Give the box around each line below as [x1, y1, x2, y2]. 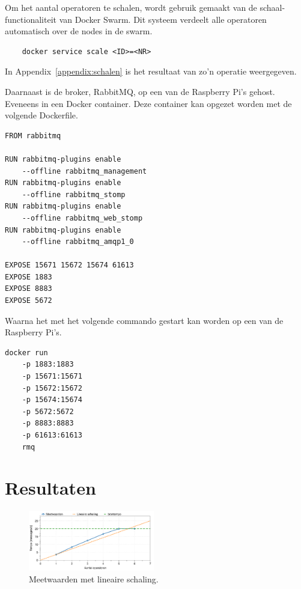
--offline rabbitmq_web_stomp [22, 213, 143, 222]
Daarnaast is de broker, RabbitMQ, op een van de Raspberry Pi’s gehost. [5, 85, 275, 97]
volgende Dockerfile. [5, 109, 78, 121]
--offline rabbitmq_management [22, 166, 147, 175]
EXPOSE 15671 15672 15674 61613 [5, 261, 134, 270]
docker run [5, 348, 48, 357]
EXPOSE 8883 [5, 284, 52, 293]
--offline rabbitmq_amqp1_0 [22, 237, 134, 246]
